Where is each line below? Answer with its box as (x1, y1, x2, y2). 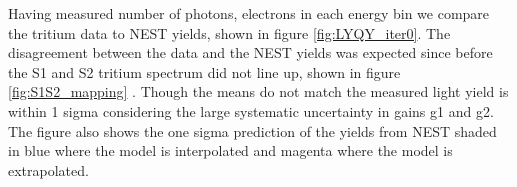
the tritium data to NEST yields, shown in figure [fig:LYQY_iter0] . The (8, 22, 451, 43)
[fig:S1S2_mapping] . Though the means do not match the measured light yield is (8, 81, 509, 102)
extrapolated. (8, 159, 89, 180)
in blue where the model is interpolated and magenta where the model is (8, 140, 453, 161)
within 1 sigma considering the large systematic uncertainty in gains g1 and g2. (8, 100, 494, 121)
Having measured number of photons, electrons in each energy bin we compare (8, 3, 490, 23)
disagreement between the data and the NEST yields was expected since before (8, 42, 493, 63)
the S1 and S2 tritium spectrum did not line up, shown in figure (8, 61, 401, 82)
